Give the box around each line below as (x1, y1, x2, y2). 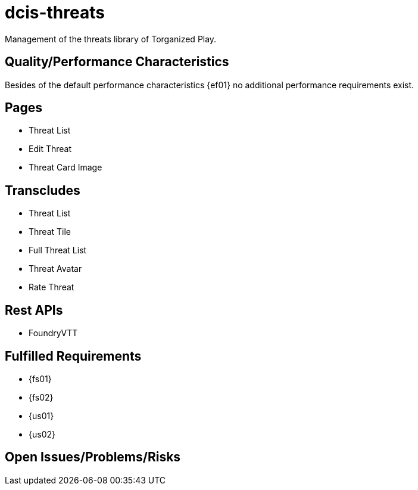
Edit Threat (29, 144, 71, 154)
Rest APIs (5, 302, 63, 318)
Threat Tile (29, 227, 71, 237)
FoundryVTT (29, 328, 78, 339)
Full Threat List (29, 245, 87, 256)
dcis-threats (5, 2, 105, 23)
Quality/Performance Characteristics (5, 54, 229, 70)
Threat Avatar (29, 263, 82, 274)
